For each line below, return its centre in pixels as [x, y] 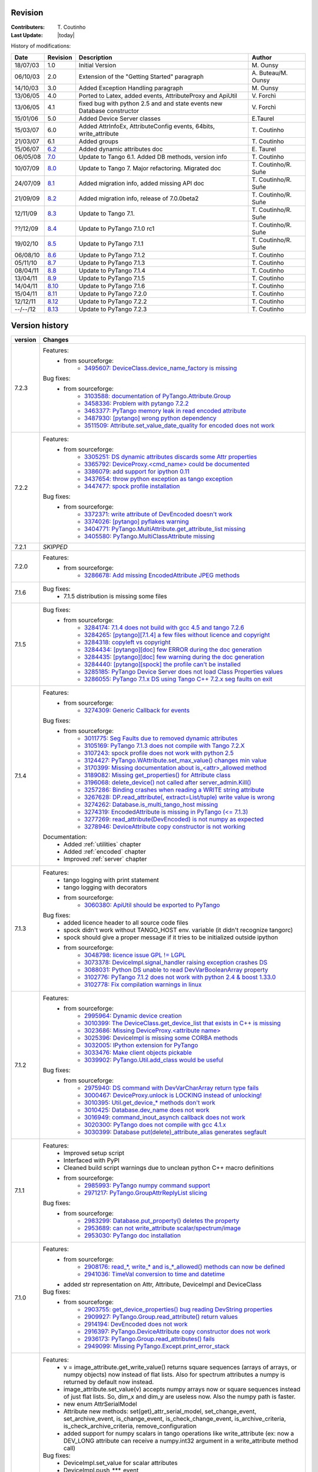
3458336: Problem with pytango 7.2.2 [136, 403]
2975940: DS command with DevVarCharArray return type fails [171, 1088]
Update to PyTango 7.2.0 [113, 293]
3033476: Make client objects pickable [138, 1053]
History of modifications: [41, 46]
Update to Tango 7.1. [107, 213]
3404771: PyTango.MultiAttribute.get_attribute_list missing [165, 529]
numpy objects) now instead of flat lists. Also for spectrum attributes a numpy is [174, 1375]
